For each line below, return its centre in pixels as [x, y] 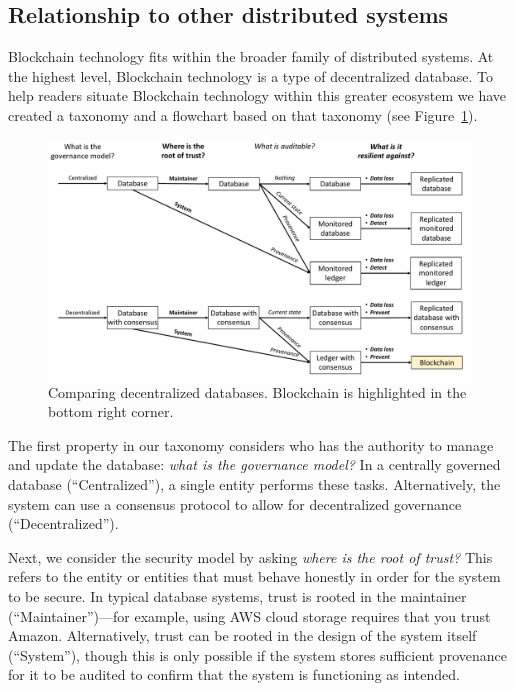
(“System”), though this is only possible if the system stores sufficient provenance [257, 654]
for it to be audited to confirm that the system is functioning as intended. [234, 674]
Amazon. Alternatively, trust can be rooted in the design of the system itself [242, 635]
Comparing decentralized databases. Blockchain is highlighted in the [257, 391]
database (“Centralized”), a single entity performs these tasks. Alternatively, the [254, 484]
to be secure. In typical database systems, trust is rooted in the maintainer [237, 596]
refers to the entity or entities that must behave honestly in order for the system [254, 576]
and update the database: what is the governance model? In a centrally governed [254, 464]
